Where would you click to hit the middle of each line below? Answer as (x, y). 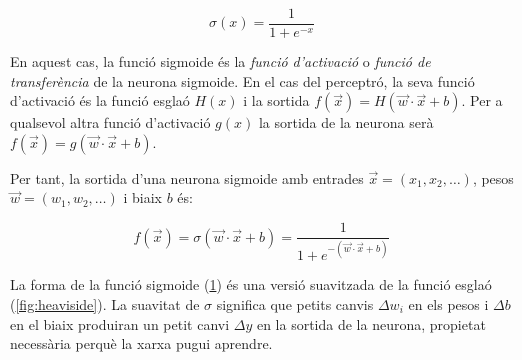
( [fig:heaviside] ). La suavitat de (105, 304)
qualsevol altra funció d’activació (110, 122)
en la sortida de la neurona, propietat (371, 323)
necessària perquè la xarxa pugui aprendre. (141, 343)
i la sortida (276, 100)
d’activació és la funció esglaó (100, 100)
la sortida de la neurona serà (346, 122)
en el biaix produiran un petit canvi (120, 323)
